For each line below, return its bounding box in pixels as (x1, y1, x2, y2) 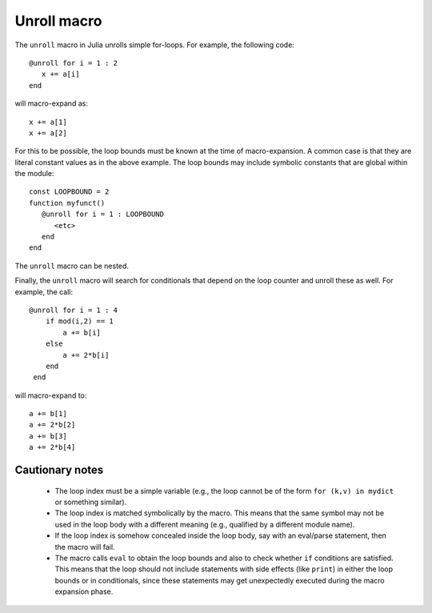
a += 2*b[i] (62, 351, 110, 359)
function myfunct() (29, 198, 106, 207)
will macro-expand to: (14, 391, 87, 400)
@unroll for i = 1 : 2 (29, 58, 118, 67)
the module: (14, 169, 55, 178)
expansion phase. (54, 587, 114, 596)
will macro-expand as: (14, 98, 88, 108)
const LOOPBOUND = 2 (29, 187, 110, 196)
